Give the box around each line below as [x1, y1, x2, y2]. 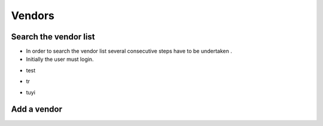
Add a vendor [11, 105, 63, 115]
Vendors [11, 9, 55, 22]
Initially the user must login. [26, 56, 94, 63]
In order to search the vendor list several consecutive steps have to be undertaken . [26, 48, 233, 55]
